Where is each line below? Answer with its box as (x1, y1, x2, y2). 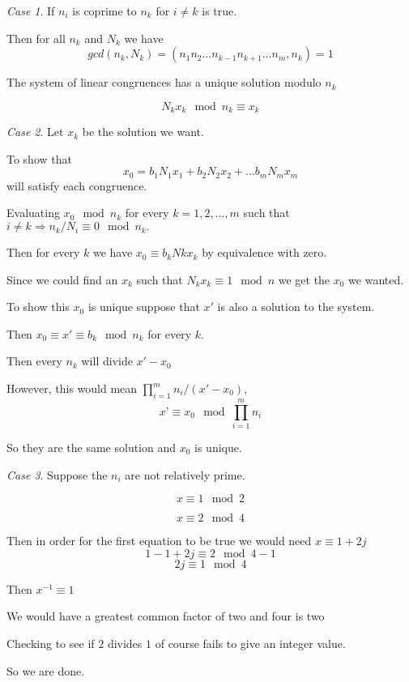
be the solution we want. (82, 123, 204, 140)
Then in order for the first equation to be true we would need (6, 532, 312, 549)
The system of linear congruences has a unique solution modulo (6, 74, 322, 91)
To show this (6, 298, 70, 315)
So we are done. (6, 662, 85, 679)
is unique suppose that (87, 298, 200, 315)
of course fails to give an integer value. (155, 634, 346, 651)
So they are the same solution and (6, 438, 177, 455)
